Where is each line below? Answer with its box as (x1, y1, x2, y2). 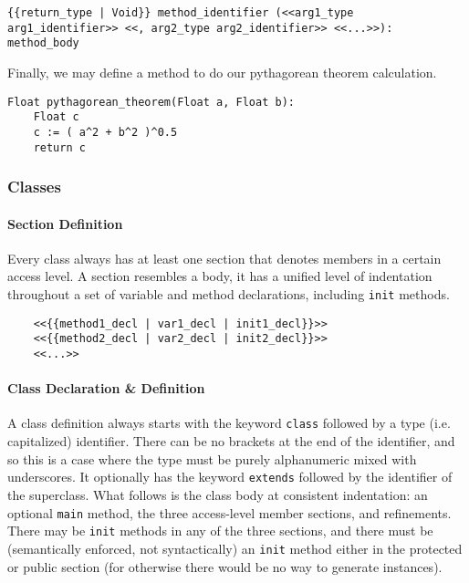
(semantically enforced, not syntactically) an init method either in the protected (7, 538, 463, 557)
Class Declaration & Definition (7, 379, 205, 398)
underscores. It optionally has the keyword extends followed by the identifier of (7, 467, 453, 486)
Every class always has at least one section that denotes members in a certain (7, 248, 442, 267)
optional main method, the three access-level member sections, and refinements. (7, 503, 452, 522)
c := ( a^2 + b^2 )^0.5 (33, 125, 178, 139)
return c (33, 141, 86, 154)
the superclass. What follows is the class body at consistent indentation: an (7, 484, 428, 504)
